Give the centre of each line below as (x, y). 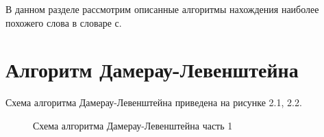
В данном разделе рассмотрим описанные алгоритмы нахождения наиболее (162, 9)
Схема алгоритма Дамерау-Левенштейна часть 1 (133, 125)
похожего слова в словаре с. (64, 22)
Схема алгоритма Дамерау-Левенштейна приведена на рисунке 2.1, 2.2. (154, 102)
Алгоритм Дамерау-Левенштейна (152, 70)
